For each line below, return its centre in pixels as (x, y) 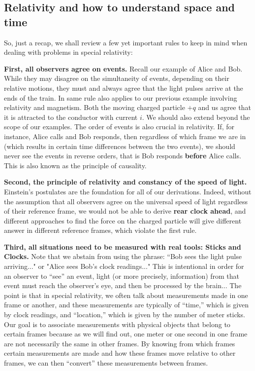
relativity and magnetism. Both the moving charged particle (95, 107)
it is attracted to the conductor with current (71, 117)
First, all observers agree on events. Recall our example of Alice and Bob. (123, 68)
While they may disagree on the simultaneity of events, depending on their (117, 78)
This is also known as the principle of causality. (75, 165)
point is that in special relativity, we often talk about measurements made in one (126, 295)
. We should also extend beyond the (196, 117)
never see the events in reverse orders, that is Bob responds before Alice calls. (123, 156)
